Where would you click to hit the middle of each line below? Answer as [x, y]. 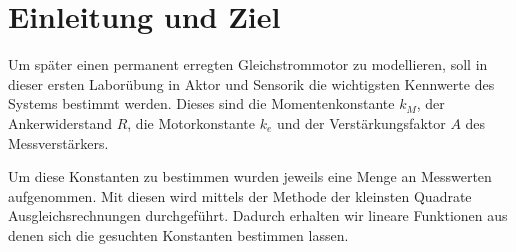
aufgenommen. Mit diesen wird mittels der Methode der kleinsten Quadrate [240, 195]
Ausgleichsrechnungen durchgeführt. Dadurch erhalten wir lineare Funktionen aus [258, 215]
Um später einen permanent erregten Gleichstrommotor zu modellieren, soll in [248, 64]
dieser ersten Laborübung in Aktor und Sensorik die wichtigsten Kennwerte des [251, 83]
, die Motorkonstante [191, 122]
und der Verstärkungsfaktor [361, 122]
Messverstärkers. [58, 142]
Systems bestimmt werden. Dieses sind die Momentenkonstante [201, 103]
